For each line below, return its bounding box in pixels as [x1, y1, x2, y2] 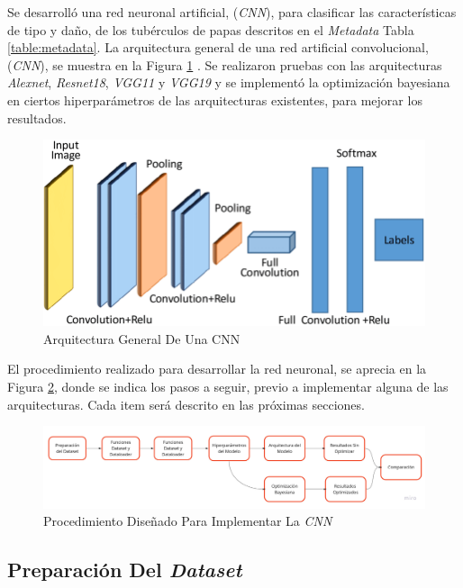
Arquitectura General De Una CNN [43, 329, 241, 348]
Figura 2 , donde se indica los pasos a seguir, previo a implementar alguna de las [7, 376, 449, 395]
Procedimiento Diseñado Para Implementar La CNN [43, 511, 332, 530]
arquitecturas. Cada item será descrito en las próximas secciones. [7, 394, 365, 413]
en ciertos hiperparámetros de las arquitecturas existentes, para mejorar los [7, 90, 422, 109]
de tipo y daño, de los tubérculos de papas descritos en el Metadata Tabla [7, 20, 414, 39]
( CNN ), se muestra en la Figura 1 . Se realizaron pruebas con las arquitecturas [7, 55, 442, 74]
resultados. [7, 108, 67, 127]
